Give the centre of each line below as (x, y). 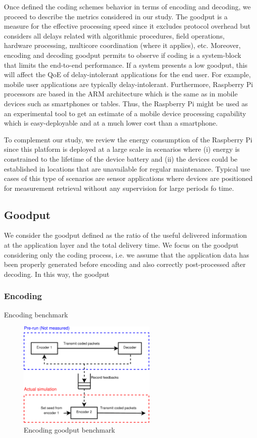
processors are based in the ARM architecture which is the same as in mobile (121, 94)
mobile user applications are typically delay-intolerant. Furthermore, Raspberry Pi (129, 84)
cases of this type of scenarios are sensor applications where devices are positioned (128, 178)
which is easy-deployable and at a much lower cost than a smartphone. (111, 123)
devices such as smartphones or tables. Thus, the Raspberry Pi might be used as (126, 103)
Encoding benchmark (36, 314)
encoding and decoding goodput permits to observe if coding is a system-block (123, 55)
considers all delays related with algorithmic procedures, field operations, (114, 35)
